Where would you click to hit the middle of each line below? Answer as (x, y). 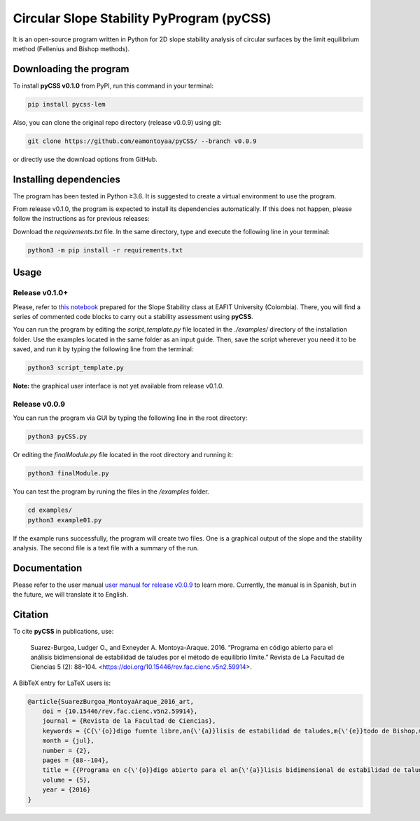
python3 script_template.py (76, 368)
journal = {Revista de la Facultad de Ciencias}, (129, 721)
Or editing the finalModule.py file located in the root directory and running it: (123, 455)
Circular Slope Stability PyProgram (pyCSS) (142, 18)
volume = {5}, (66, 780)
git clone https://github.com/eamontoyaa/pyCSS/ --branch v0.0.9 (142, 141)
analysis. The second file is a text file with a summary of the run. (106, 548)
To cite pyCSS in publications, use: (63, 632)
